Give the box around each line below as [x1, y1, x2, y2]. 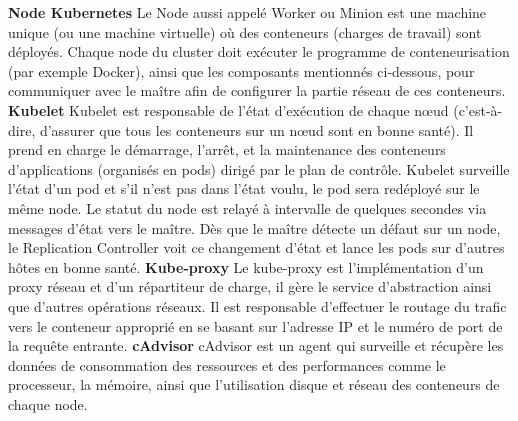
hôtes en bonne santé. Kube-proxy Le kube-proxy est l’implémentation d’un [8, 256, 484, 277]
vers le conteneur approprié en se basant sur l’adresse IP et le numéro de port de [8, 315, 503, 336]
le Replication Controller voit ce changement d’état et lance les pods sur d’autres [8, 237, 505, 258]
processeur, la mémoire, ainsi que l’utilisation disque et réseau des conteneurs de [8, 374, 500, 395]
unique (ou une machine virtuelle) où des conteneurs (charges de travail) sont [8, 21, 482, 42]
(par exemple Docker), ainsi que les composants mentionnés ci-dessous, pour [8, 60, 475, 81]
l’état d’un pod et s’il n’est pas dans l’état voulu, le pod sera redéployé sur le [8, 178, 480, 199]
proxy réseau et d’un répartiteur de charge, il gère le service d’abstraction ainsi [8, 276, 492, 297]
